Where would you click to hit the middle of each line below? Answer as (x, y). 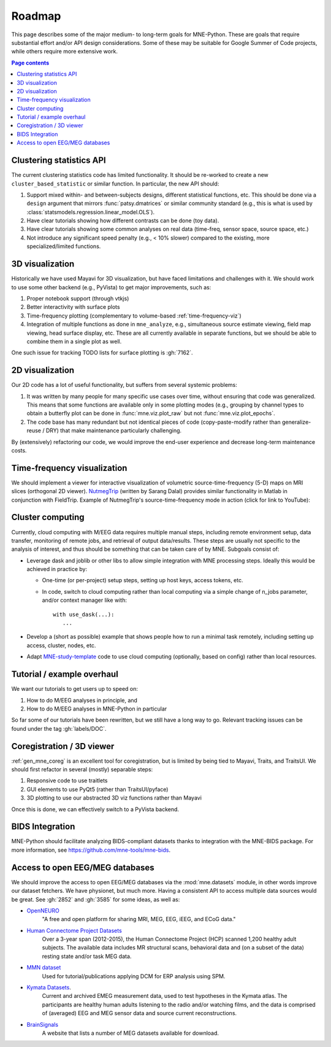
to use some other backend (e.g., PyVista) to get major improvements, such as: (111, 287)
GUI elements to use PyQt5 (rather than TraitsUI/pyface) (97, 789)
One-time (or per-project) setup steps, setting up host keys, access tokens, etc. (143, 580)
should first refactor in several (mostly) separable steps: (82, 769)
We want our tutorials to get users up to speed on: (74, 689)
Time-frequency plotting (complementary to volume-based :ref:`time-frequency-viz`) (134, 316)
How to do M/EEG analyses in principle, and (82, 700)
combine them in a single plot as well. (74, 341)
